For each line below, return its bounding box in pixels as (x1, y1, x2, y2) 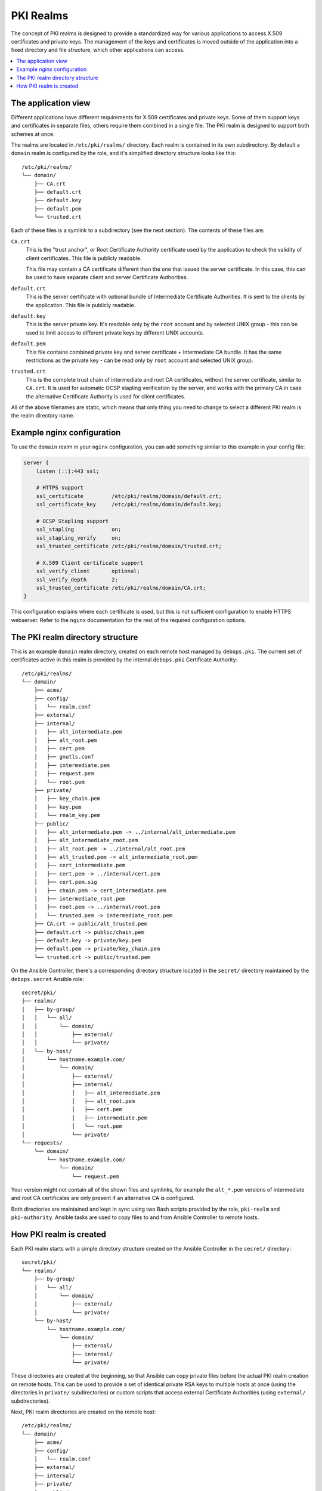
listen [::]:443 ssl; (36, 468, 100, 474)
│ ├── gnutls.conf (33, 753, 94, 760)
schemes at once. (11, 130, 55, 137)
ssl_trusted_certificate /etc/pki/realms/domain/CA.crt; (36, 584, 206, 592)
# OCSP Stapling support (36, 518, 109, 524)
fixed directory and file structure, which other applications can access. (11, 47, 185, 54)
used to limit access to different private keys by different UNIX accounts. (26, 329, 205, 336)
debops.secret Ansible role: (11, 975, 85, 982)
